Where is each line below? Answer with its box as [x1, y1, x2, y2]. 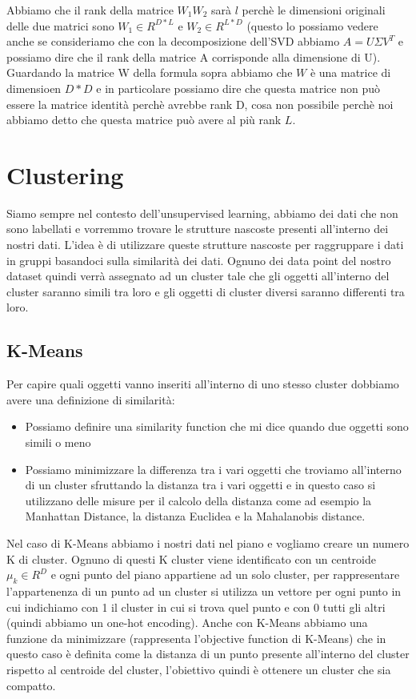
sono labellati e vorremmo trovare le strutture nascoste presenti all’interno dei [6, 220, 389, 237]
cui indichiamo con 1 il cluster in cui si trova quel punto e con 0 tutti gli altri [6, 598, 386, 615]
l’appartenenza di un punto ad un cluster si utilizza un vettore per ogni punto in [6, 582, 402, 599]
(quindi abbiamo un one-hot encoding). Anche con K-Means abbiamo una [6, 614, 368, 631]
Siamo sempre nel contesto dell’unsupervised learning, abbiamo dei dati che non [6, 204, 398, 221]
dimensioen [6, 79, 62, 96]
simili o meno [25, 434, 91, 451]
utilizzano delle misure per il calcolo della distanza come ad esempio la [25, 492, 372, 508]
